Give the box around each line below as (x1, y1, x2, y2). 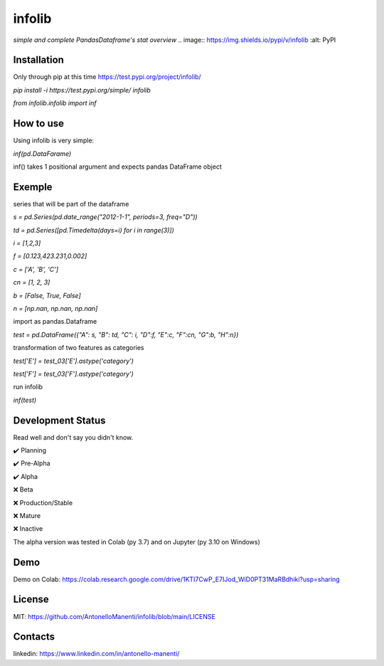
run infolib (13, 383, 43, 391)
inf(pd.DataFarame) (13, 149, 72, 158)
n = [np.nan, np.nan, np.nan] (13, 304, 98, 312)
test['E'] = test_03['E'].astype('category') (13, 356, 134, 365)
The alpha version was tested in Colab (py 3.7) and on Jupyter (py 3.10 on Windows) (13, 537, 261, 546)
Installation (13, 54, 64, 66)
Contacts (13, 630, 55, 643)
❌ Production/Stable (13, 498, 73, 507)
